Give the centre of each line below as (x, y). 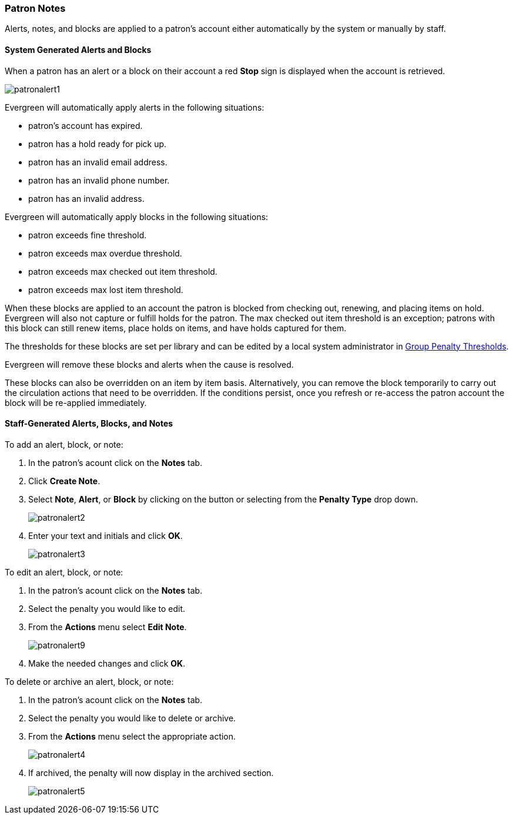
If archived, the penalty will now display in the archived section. (151, 773)
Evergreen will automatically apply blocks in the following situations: (137, 217)
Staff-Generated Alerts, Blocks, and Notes (89, 424)
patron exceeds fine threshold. (88, 235)
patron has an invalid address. (86, 198)
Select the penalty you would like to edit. (107, 608)
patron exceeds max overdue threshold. (105, 253)
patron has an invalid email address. (98, 162)
